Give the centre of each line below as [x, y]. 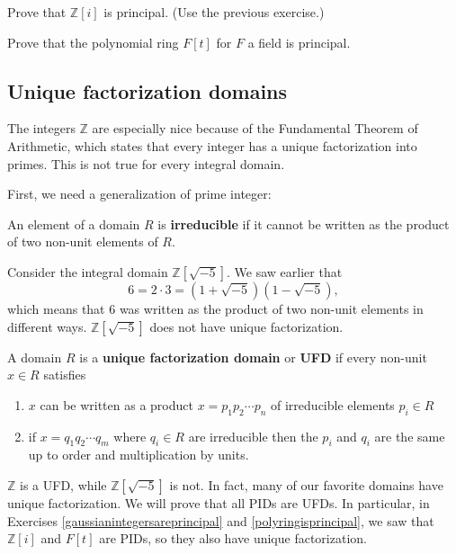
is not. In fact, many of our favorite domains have [306, 484]
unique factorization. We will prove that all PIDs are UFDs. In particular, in [219, 502]
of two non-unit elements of [83, 241]
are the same [410, 436]
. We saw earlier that [285, 271]
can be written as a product [116, 404]
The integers [41, 128]
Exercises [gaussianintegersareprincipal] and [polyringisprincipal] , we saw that [221, 520]
